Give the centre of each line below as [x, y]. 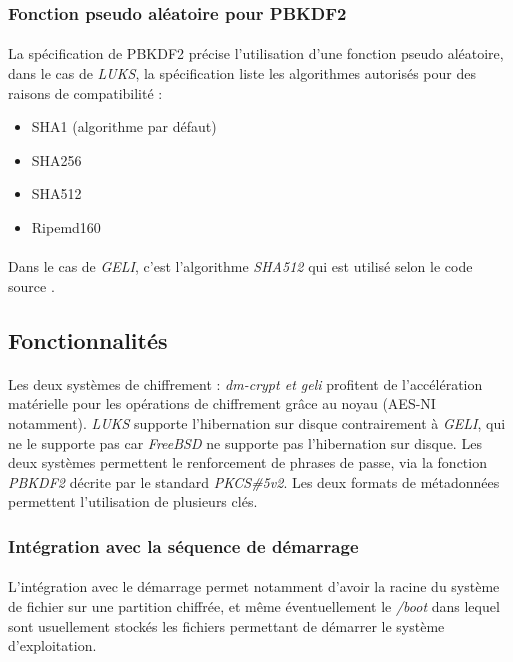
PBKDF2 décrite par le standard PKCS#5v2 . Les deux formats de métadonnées [254, 481]
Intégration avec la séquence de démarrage [183, 545]
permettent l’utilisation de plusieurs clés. [133, 501]
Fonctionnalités [88, 339]
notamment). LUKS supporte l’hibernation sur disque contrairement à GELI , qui [257, 422]
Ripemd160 [66, 227]
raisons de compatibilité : [85, 92]
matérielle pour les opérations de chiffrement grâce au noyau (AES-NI [222, 403]
